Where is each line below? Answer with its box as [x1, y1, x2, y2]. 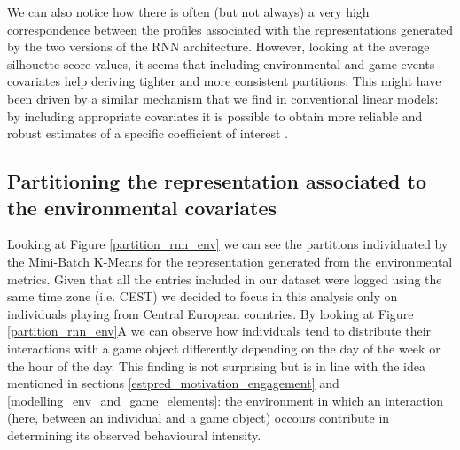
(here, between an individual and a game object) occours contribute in [7, 408, 390, 427]
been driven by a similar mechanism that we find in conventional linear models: [7, 89, 439, 107]
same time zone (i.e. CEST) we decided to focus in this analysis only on [7, 287, 398, 306]
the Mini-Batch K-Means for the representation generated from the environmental [7, 252, 453, 270]
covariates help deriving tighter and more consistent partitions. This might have [7, 72, 441, 90]
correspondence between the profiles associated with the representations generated [7, 19, 454, 38]
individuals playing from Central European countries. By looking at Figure [7, 304, 414, 322]
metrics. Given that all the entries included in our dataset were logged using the [7, 269, 442, 288]
